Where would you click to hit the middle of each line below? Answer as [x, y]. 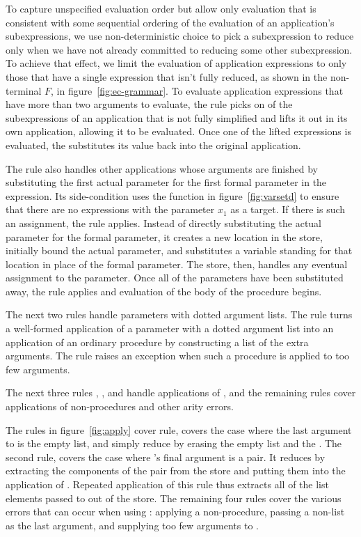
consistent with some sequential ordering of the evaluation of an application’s [170, 22]
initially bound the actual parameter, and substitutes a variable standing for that [179, 250]
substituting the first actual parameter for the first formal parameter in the [166, 182]
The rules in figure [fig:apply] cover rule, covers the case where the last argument [179, 429]
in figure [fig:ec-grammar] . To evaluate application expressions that [200, 90]
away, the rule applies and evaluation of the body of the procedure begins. [164, 291]
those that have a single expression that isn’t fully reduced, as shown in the [167, 76]
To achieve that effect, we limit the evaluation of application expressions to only [176, 63]
